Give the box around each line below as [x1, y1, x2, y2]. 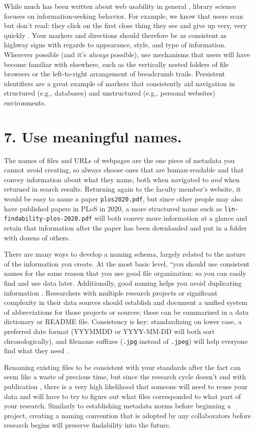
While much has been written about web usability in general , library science [4, 1, 236, 11]
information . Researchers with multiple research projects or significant [4, 287, 218, 298]
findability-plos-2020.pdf [4, 215, 92, 223]
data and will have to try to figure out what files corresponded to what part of [4, 391, 241, 401]
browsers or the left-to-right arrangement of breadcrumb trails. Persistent [4, 68, 225, 79]
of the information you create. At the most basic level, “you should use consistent [4, 258, 250, 268]
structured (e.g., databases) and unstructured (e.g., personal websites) [4, 88, 216, 98]
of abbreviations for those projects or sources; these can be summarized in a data [4, 306, 249, 317]
